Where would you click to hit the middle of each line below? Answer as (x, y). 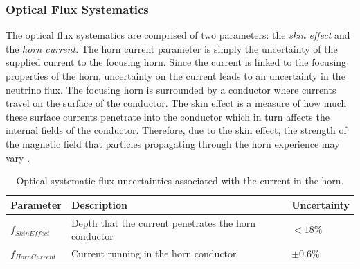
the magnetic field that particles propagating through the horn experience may (173, 143)
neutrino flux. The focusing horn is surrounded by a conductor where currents (171, 89)
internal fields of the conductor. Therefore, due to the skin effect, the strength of (176, 130)
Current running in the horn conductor (154, 253)
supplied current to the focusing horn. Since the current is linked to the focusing (176, 62)
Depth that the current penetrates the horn (163, 222)
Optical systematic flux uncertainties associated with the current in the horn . (180, 181)
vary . (18, 157)
